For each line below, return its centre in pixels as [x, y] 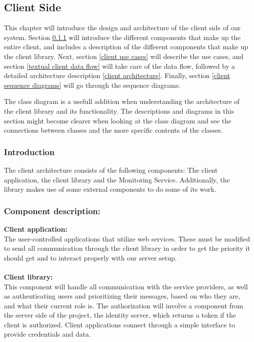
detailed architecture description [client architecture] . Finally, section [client [117, 75]
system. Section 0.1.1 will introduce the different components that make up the [122, 37]
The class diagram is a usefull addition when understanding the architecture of [122, 101]
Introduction [29, 151]
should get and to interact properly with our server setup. [90, 257]
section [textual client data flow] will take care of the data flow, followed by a [119, 66]
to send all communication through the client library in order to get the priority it [127, 248]
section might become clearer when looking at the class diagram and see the [118, 120]
